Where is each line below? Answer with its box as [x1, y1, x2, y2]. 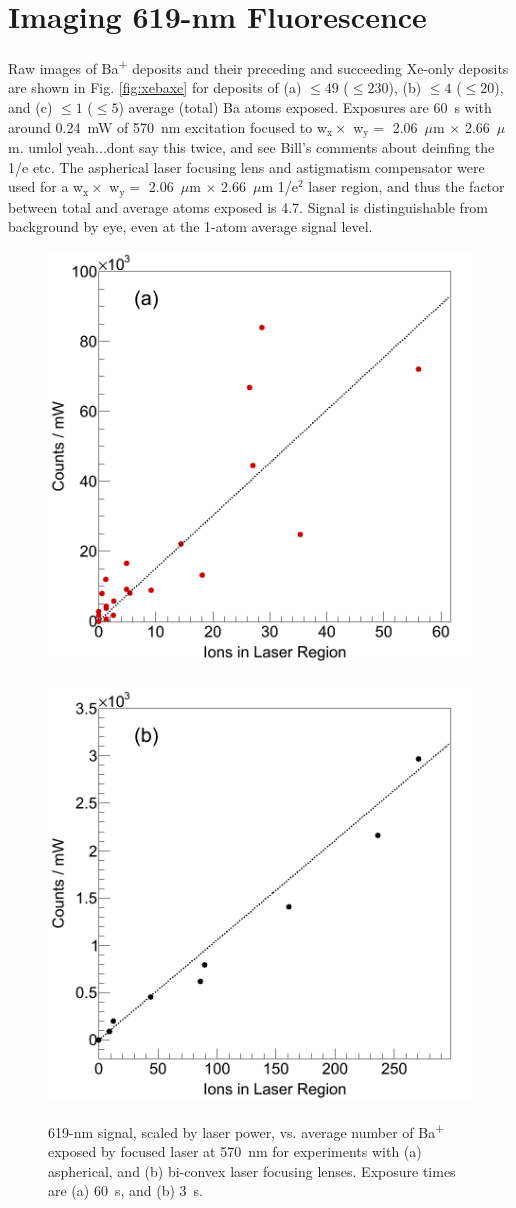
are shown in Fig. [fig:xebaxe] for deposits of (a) [8, 77, 302, 98]
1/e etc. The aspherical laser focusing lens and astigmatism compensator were [8, 156, 485, 177]
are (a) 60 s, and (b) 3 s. [48, 1180, 203, 1201]
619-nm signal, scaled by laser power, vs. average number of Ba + [48, 1118, 445, 1142]
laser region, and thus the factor [308, 176, 505, 197]
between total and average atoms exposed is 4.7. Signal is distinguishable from [8, 196, 489, 217]
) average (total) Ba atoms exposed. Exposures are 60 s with [118, 96, 492, 117]
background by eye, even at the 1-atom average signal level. [8, 216, 373, 237]
